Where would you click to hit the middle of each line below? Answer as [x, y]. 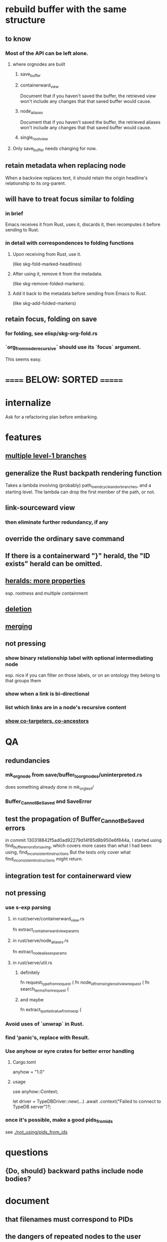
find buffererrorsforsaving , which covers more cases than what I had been [78, 846]
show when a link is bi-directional [47, 694]
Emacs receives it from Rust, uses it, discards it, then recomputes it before [83, 224]
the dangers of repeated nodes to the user [73, 1237]
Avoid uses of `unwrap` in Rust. [45, 1024]
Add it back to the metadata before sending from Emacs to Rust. [79, 293]
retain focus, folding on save [51, 319]
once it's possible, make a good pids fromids [59, 1120]
